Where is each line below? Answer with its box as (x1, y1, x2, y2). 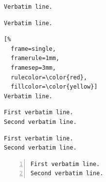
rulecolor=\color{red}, (11, 74, 87, 81)
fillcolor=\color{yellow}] (11, 83, 98, 91)
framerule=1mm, (11, 55, 60, 62)
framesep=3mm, (11, 64, 56, 71)
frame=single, (11, 45, 56, 52)
